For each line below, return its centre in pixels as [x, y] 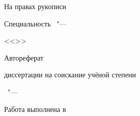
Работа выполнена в [35, 109]
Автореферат [24, 57]
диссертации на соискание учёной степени [70, 75]
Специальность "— [36, 23]
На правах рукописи [35, 6]
